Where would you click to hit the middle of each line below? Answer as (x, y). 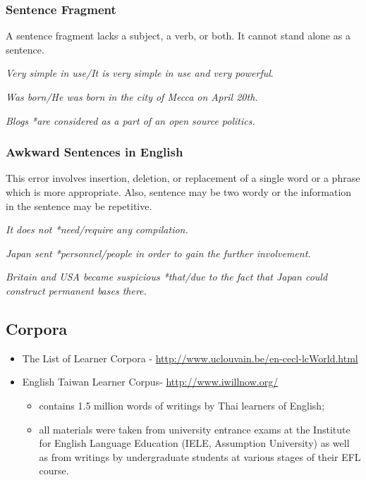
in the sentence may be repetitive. (79, 205)
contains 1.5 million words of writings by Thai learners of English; (182, 405)
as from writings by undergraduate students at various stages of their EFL (200, 456)
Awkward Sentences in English (94, 152)
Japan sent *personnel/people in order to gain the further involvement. (158, 253)
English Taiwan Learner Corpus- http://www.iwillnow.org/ (150, 382)
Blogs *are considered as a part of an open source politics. (130, 120)
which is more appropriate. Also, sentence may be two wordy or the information (179, 192)
